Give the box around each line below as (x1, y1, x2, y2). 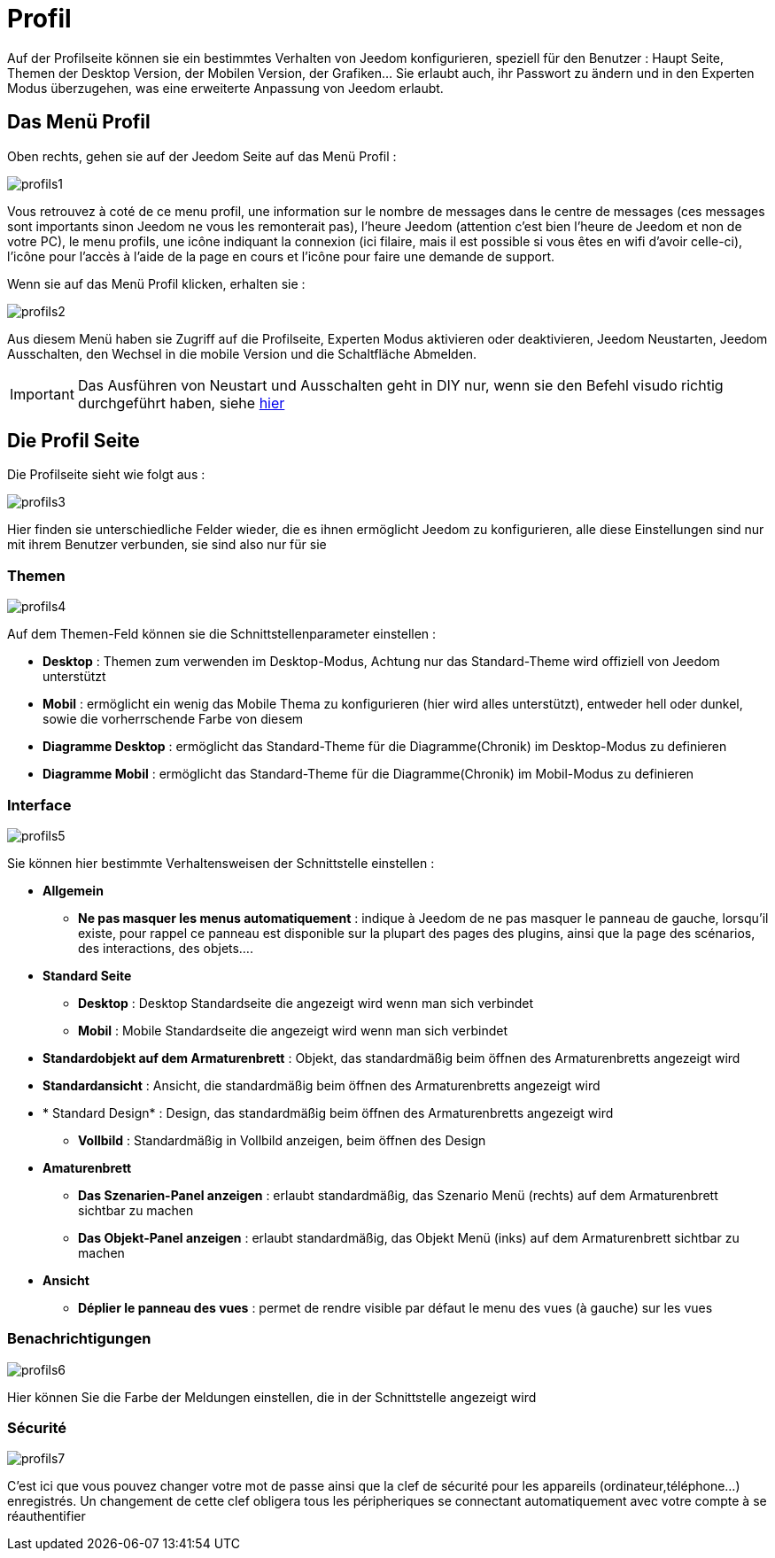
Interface (7, 795, 72, 814)
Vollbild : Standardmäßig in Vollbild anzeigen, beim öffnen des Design (78, 1132, 486, 1148)
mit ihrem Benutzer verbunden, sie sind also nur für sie (7, 537, 327, 553)
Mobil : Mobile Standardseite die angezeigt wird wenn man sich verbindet (78, 1022, 508, 1038)
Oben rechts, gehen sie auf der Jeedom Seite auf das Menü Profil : (7, 148, 397, 164)
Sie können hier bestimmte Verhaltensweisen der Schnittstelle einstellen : (7, 855, 435, 871)
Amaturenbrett (43, 1159, 132, 1175)
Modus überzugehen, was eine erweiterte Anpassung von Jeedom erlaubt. (7, 80, 444, 96)
